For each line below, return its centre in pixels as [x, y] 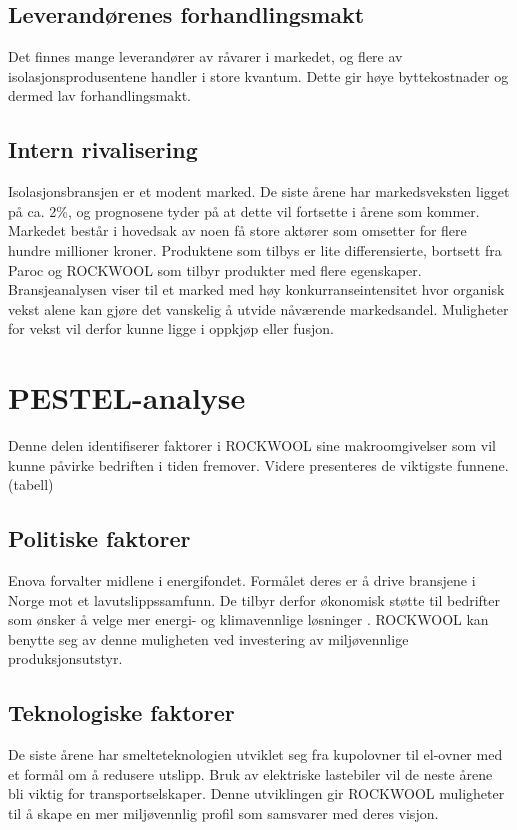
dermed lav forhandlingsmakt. [99, 95]
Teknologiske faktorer [121, 712]
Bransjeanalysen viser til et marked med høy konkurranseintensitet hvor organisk [256, 289]
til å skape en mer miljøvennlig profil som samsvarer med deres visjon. [223, 813]
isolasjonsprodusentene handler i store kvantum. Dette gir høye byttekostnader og [258, 75]
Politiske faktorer [99, 538]
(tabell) [31, 484]
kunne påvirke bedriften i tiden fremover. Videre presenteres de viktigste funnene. [258, 464]
